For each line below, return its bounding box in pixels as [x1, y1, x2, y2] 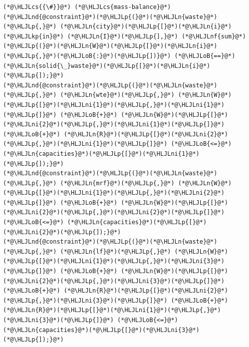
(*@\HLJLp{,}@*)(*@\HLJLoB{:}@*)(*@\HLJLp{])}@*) [3, 52, 171, 59]
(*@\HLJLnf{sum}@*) [181, 32, 246, 40]
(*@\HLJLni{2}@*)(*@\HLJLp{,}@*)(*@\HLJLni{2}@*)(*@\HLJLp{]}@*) [3, 209, 225, 216]
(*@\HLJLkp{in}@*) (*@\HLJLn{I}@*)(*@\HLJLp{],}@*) [3, 32, 178, 40]
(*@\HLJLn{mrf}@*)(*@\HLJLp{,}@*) [60, 179, 175, 187]
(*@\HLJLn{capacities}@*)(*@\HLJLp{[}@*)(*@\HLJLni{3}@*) [3, 326, 200, 334]
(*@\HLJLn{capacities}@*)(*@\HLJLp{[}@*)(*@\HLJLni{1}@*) [3, 150, 200, 157]
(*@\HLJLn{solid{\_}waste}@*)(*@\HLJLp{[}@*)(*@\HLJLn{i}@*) [3, 62, 211, 69]
